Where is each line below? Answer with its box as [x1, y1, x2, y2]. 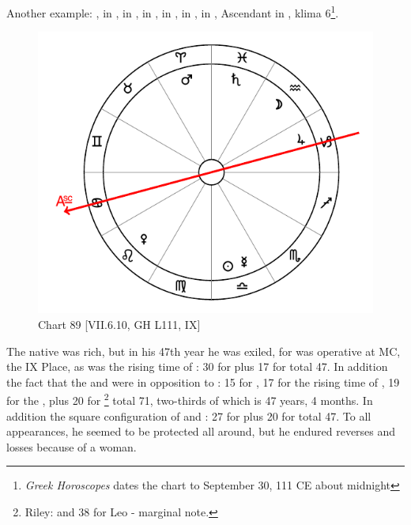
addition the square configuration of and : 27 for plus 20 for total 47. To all [6, 407, 371, 424]
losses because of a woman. [6, 438, 137, 455]
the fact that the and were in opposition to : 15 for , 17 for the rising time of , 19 [6, 373, 400, 390]
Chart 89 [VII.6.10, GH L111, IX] [38, 316, 201, 333]
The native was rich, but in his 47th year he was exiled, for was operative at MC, [6, 342, 401, 359]
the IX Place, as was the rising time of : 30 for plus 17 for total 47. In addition [6, 358, 388, 375]
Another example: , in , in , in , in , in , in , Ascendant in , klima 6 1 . [6, 2, 339, 21]
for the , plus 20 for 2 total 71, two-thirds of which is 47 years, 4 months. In [6, 390, 373, 409]
